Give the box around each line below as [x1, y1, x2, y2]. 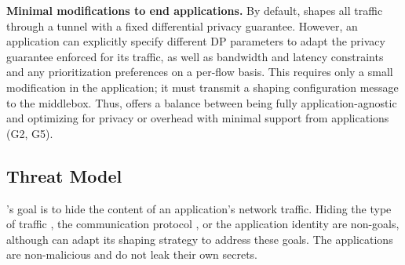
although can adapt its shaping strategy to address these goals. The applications [6, 231, 393, 247]
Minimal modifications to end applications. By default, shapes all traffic [6, 2, 383, 18]
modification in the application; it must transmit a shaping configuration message [6, 78, 399, 95]
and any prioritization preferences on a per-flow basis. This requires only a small [6, 64, 393, 80]
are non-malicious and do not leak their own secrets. [6, 246, 257, 263]
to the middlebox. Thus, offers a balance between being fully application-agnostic [6, 94, 397, 111]
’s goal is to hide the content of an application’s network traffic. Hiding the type [6, 200, 392, 216]
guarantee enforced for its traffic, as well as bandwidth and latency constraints [6, 48, 384, 64]
